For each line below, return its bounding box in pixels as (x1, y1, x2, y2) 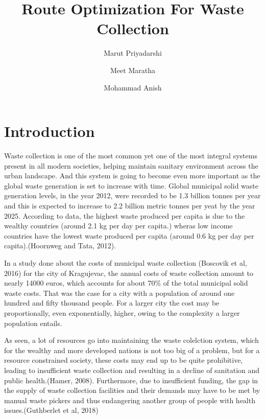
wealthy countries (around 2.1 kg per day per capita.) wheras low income (4, 220, 233, 231)
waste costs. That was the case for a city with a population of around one (4, 287, 235, 298)
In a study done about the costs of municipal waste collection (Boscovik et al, (4, 257, 247, 268)
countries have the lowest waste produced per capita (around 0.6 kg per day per (4, 230, 254, 241)
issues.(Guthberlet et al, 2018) (4, 405, 99, 415)
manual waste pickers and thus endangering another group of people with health (4, 394, 255, 405)
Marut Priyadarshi (104, 48, 162, 58)
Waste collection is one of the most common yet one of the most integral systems (4, 150, 257, 161)
